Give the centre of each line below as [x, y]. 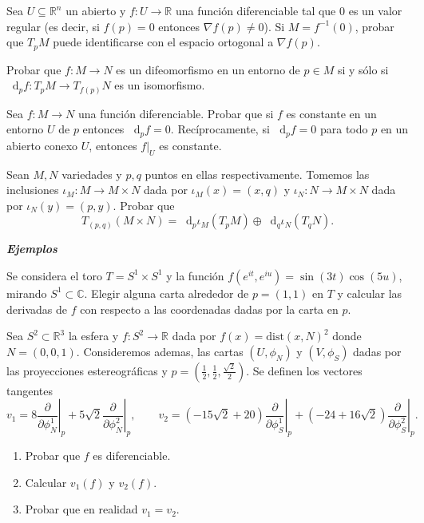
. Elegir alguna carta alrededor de [166, 293]
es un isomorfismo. [160, 85]
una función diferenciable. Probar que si [176, 113]
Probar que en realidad [81, 509]
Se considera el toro [54, 275]
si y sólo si [363, 69]
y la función [195, 275]
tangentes [30, 390]
